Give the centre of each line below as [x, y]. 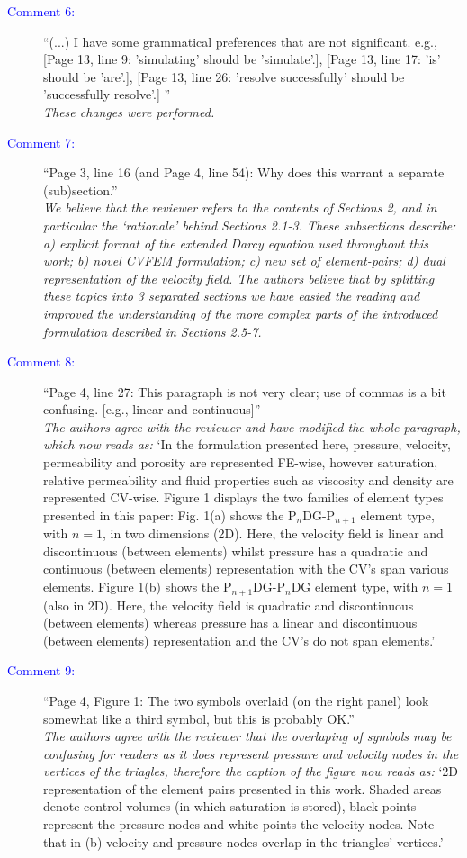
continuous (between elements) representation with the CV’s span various [246, 569]
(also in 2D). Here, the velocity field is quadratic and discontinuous [229, 605]
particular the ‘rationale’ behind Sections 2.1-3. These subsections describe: [250, 225]
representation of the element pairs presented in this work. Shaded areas [242, 788]
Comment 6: [41, 11]
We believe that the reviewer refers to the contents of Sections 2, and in [240, 208]
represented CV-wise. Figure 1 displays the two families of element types [243, 497]
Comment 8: [41, 361]
